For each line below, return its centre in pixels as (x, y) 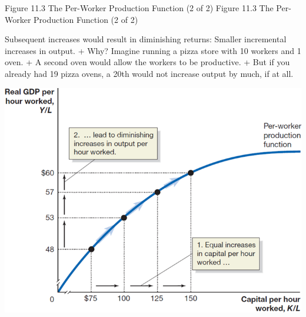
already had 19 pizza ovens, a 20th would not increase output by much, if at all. (149, 73)
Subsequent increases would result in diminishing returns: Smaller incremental (146, 39)
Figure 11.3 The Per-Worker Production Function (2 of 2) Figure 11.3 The (139, 8)
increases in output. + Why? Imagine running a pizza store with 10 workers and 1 (153, 50)
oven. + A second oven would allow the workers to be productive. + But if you (147, 62)
